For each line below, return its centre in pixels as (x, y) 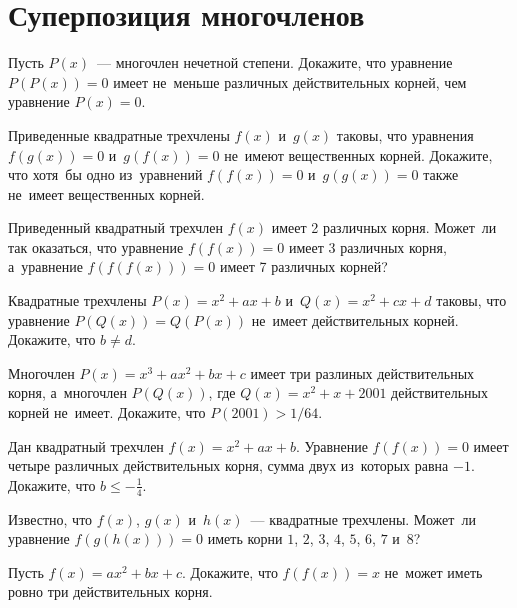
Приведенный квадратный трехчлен (115, 227)
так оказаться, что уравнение (96, 246)
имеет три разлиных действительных (362, 372)
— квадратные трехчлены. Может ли (363, 518)
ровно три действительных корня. (110, 591)
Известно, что (50, 518)
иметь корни (245, 538)
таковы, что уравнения (405, 134)
